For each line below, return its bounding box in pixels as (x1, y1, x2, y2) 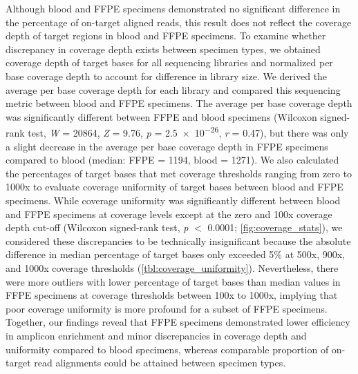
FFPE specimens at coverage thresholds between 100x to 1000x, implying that (6, 288, 338, 302)
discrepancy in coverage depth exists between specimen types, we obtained (6, 41, 321, 56)
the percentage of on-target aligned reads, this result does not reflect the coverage (6, 14, 352, 29)
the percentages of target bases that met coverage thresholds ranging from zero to (6, 166, 352, 180)
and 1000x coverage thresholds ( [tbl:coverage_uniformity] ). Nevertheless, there (6, 260, 339, 275)
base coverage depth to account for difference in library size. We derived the (6, 68, 328, 83)
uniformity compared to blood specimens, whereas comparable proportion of (6, 342, 329, 356)
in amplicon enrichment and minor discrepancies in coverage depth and (6, 328, 307, 342)
